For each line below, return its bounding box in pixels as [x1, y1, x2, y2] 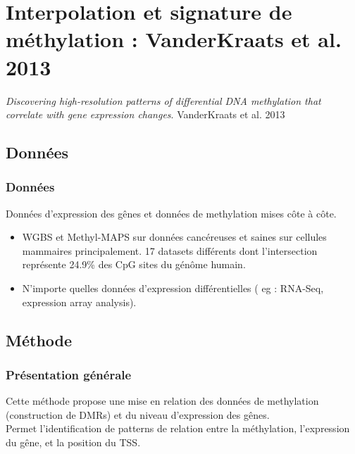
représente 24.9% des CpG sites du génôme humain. [22, 257, 246, 272]
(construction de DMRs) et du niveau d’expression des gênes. [6, 407, 270, 422]
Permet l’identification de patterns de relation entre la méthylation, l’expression [6, 421, 350, 436]
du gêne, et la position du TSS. [6, 435, 141, 450]
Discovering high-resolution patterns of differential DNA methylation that [6, 93, 321, 108]
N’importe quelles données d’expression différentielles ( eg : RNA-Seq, [22, 281, 324, 296]
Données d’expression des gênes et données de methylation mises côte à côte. [6, 206, 337, 220]
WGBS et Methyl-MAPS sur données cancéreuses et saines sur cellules [22, 229, 327, 244]
